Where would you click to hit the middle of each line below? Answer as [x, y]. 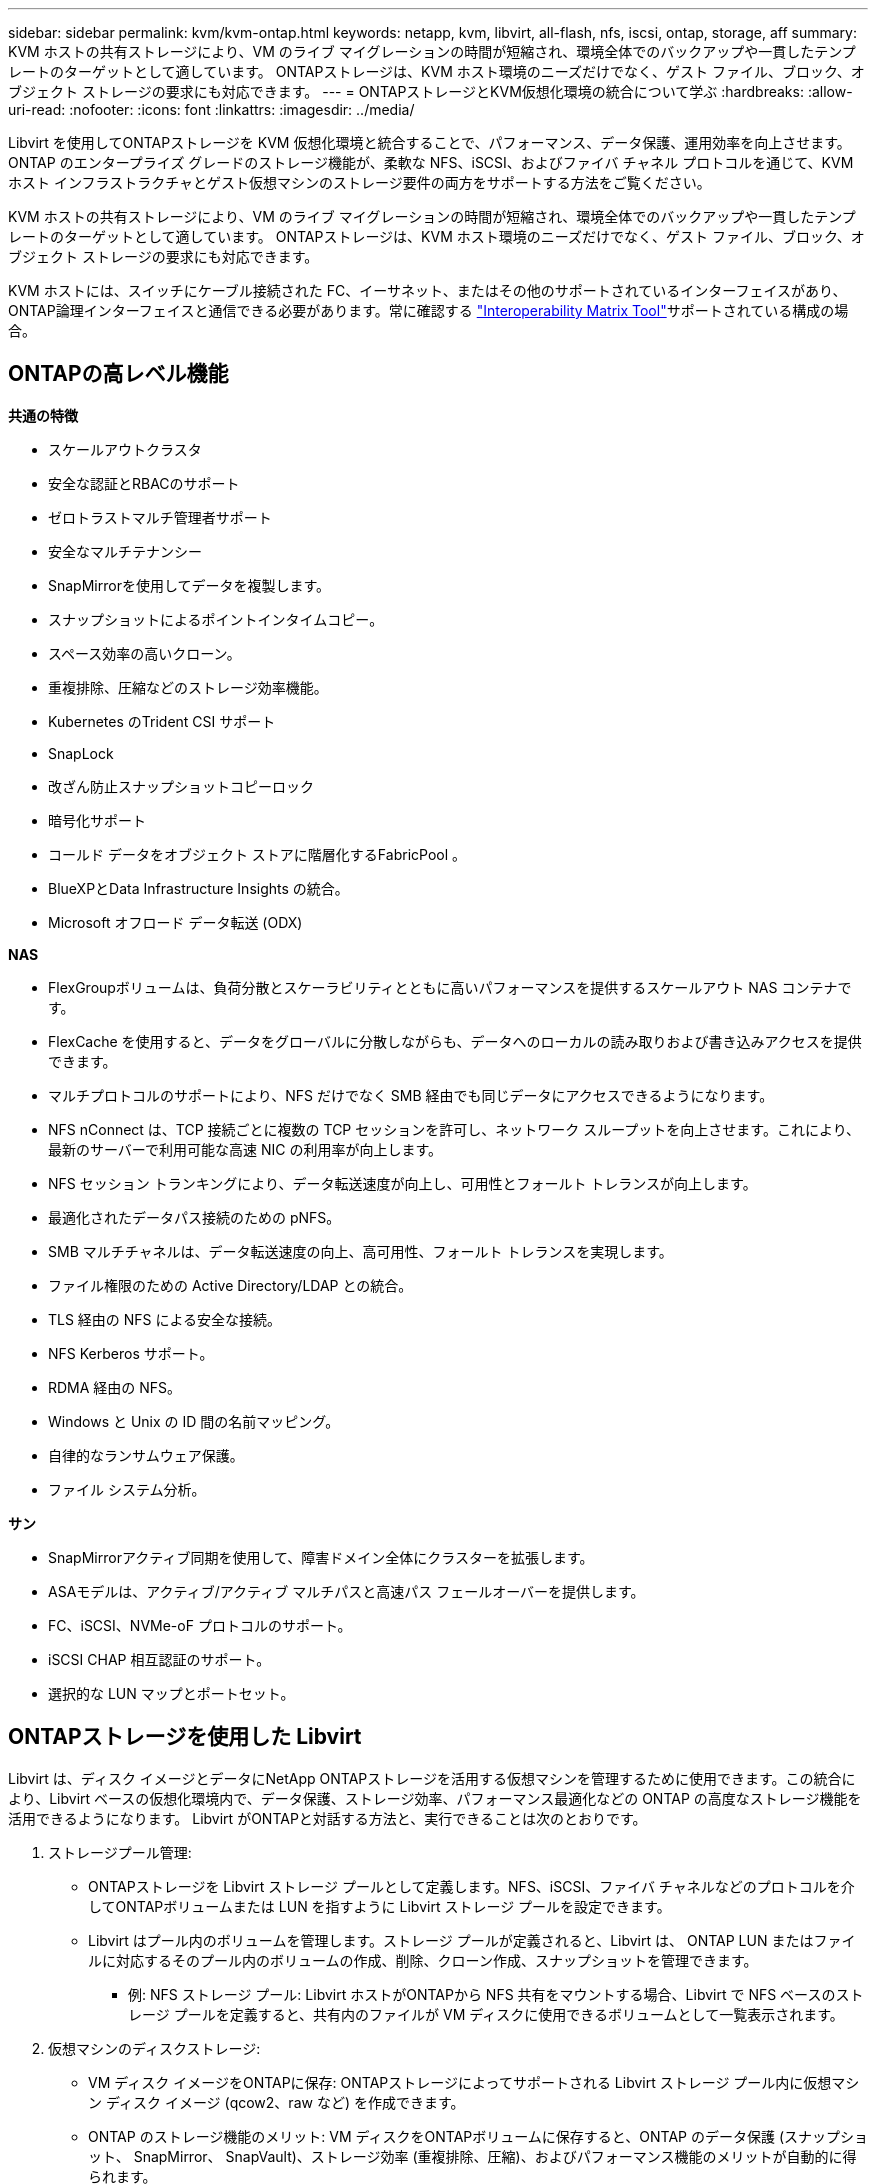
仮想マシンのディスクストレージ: [154, 2048]
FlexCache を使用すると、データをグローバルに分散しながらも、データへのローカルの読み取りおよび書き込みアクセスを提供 [455, 1041]
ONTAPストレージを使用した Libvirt [185, 1737]
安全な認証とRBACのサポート [144, 483]
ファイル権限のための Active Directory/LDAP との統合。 [230, 1285]
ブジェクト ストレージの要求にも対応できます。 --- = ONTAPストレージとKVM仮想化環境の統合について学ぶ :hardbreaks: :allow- [430, 91]
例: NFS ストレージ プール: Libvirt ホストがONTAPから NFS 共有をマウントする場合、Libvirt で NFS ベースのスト [496, 1994]
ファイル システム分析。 [127, 1489]
